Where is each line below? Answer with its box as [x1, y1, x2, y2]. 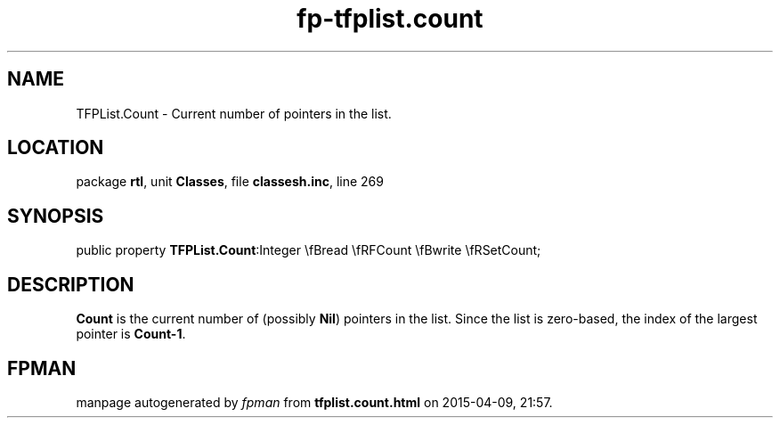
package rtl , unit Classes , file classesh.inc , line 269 [76, 174, 384, 190]
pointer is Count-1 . [76, 326, 186, 342]
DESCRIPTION [7, 273, 134, 296]
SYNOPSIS [7, 204, 104, 227]
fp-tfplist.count [297, 4, 483, 34]
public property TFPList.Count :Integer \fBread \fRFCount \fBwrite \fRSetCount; [76, 242, 541, 258]
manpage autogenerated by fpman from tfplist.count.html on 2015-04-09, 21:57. [76, 394, 553, 410]
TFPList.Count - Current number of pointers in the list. [76, 105, 392, 121]
